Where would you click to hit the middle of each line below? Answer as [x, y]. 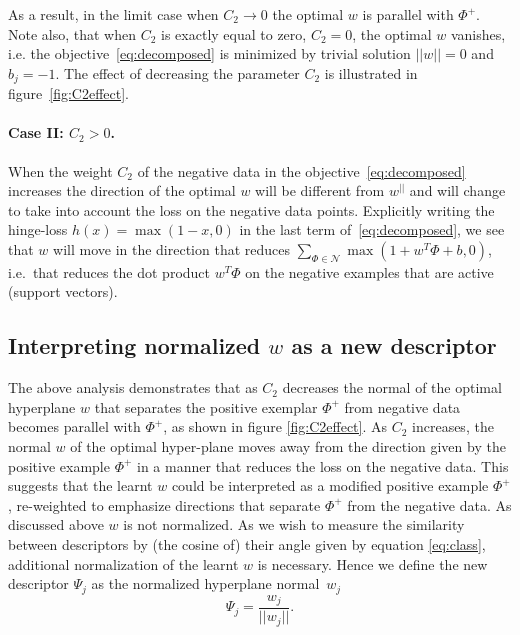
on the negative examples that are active [369, 271]
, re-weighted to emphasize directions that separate [164, 504]
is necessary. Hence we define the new [372, 563]
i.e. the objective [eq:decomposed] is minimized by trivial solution [209, 53]
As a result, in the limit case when [113, 14]
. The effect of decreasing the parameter [177, 72]
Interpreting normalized [134, 345]
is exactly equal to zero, [234, 33]
